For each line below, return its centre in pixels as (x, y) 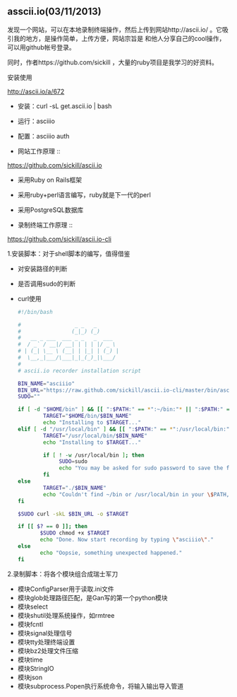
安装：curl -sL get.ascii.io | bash (65, 106)
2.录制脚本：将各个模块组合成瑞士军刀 (63, 574)
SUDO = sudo (73, 462)
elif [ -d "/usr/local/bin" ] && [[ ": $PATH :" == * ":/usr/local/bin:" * (125, 429)
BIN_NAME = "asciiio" (46, 383)
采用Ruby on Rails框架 (50, 180)
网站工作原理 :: (39, 151)
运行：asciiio (36, 121)
